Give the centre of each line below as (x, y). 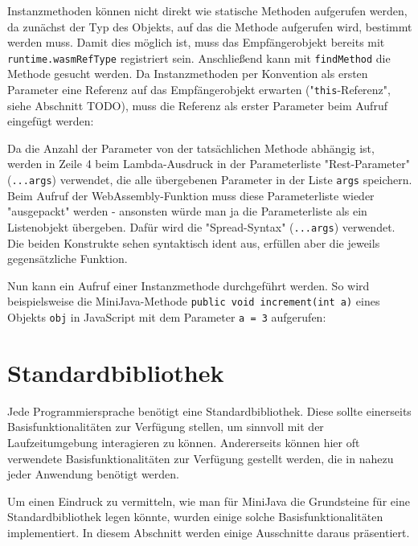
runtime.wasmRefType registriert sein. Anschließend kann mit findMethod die (199, 57)
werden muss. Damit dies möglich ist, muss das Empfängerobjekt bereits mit (196, 42)
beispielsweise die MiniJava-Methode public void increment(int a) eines (194, 301)
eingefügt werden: (51, 121)
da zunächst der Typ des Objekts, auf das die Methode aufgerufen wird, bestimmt (210, 26)
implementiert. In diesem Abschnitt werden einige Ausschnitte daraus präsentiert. (209, 532)
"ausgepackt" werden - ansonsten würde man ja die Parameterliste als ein (187, 211)
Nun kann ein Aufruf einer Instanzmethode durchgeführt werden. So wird (189, 285)
